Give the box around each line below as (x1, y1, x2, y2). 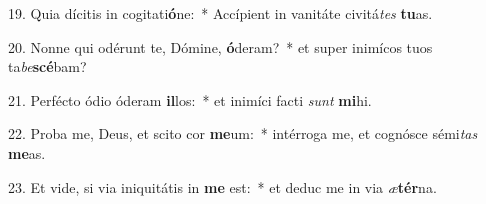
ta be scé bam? (8, 56, 87, 77)
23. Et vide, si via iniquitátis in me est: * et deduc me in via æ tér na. (8, 176, 437, 197)
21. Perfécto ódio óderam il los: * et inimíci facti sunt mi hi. (8, 89, 372, 110)
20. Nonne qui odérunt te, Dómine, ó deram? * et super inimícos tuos (8, 36, 433, 57)
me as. (8, 142, 46, 163)
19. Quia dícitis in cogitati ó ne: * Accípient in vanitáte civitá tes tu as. (8, 3, 433, 23)
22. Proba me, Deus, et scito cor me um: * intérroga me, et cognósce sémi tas (8, 123, 478, 144)
